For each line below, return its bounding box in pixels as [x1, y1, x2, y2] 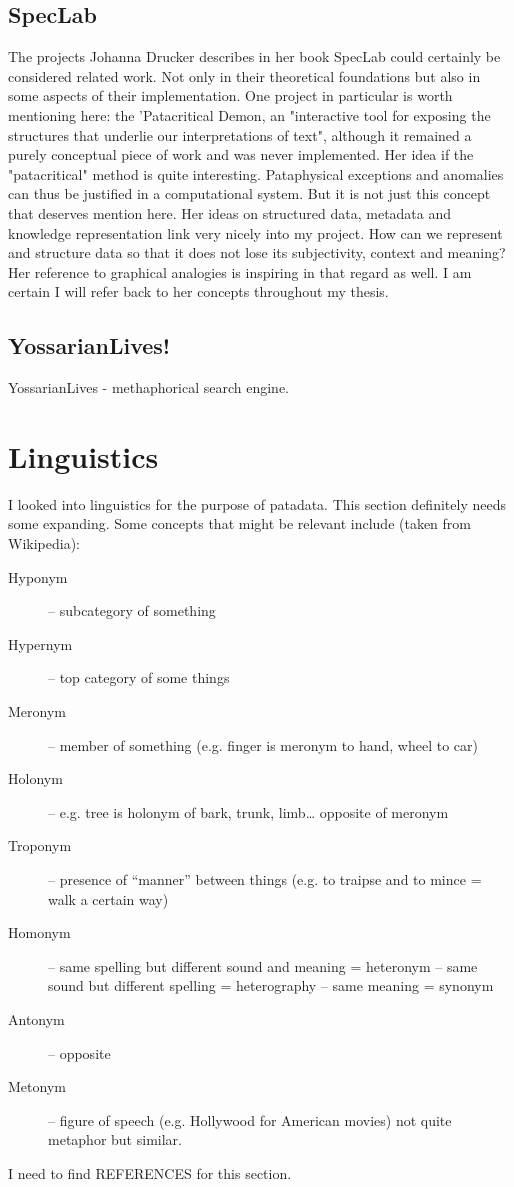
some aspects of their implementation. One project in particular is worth [8, 85, 453, 106]
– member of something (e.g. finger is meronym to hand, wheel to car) [48, 734, 478, 755]
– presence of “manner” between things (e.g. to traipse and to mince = [48, 868, 482, 889]
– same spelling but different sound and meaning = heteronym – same [48, 955, 478, 976]
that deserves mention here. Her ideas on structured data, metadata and [8, 202, 452, 223]
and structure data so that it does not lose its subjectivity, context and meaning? [8, 242, 506, 263]
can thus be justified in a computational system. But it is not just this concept [8, 183, 491, 204]
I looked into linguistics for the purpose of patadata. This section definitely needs [8, 493, 506, 514]
